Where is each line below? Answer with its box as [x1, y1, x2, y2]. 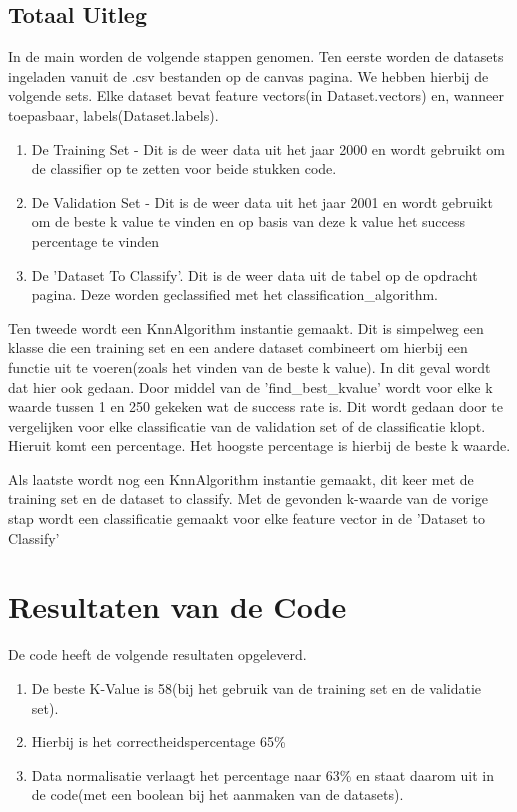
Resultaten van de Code [8, 586, 347, 627]
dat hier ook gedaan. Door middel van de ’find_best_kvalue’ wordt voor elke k [8, 376, 493, 397]
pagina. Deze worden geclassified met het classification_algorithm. [31, 284, 438, 305]
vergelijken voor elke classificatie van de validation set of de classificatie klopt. [8, 415, 486, 436]
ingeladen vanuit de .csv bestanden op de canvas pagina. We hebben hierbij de [8, 65, 489, 86]
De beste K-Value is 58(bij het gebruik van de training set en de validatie [31, 677, 482, 698]
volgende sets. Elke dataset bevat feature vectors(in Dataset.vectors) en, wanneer [8, 85, 505, 106]
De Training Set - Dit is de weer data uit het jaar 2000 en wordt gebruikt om [31, 138, 505, 159]
